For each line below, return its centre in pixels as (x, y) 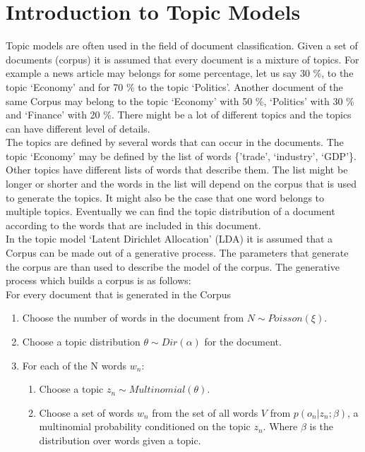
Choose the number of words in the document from (133, 318)
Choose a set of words (86, 412)
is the (322, 426)
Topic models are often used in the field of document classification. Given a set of (182, 45)
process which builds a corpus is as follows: (98, 280)
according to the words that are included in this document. (133, 225)
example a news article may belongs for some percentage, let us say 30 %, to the (180, 73)
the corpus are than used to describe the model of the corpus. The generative (173, 266)
